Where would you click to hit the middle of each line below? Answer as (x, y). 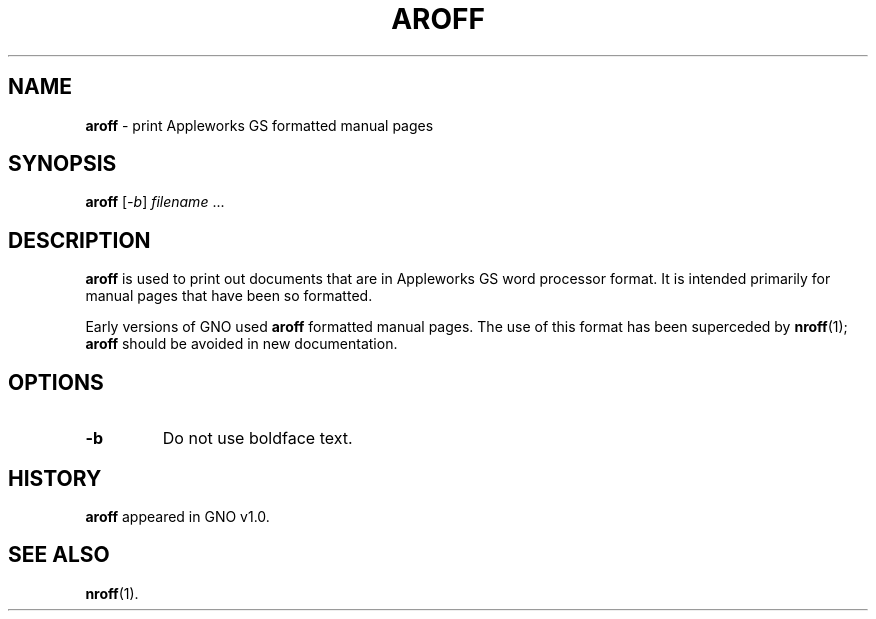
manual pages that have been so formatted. (229, 296)
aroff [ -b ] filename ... (155, 202)
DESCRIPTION (79, 240)
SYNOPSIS (62, 164)
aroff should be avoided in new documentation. (241, 344)
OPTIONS (56, 382)
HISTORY (55, 478)
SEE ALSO (59, 555)
